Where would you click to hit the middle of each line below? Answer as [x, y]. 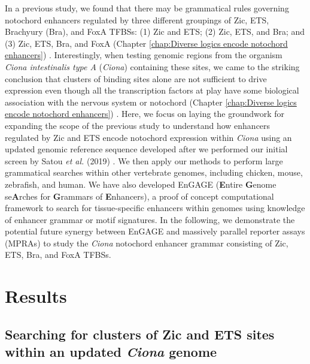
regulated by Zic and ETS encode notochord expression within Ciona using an [148, 137]
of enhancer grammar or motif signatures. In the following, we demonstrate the [150, 219]
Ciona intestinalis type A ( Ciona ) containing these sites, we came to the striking [152, 66]
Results [36, 296]
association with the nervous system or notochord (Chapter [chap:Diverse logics [151, 102]
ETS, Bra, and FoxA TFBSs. [58, 255]
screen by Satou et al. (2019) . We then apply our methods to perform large [144, 160]
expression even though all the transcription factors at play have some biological [152, 90]
